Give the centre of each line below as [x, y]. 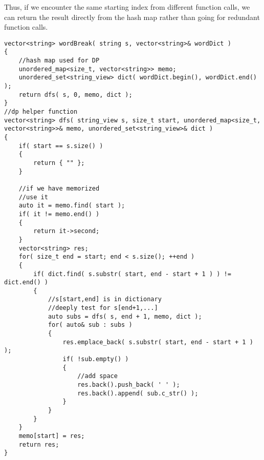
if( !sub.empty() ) [96, 359]
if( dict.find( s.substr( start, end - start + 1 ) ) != [132, 274]
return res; [39, 444]
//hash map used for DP [59, 61]
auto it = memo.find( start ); [72, 206]
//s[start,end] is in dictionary [105, 299]
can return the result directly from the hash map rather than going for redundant [132, 17]
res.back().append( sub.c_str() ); [138, 393]
